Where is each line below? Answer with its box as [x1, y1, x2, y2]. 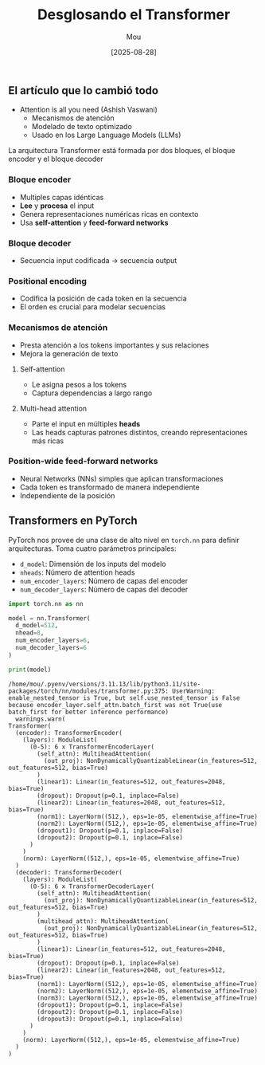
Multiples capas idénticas [19, 192, 104, 202]
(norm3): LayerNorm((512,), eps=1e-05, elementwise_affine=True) [37, 994, 259, 1002]
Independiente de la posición [19, 490, 115, 500]
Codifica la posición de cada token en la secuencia [19, 293, 187, 304]
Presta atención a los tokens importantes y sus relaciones [19, 340, 209, 350]
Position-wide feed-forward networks [8, 456, 158, 467]
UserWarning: [172, 687, 216, 695]
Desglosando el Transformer [37, 6, 231, 24]
